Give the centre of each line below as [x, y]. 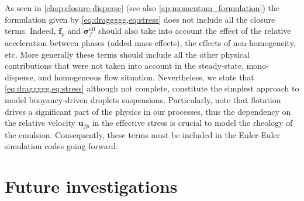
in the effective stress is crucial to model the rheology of [192, 123]
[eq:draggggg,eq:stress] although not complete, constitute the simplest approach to [152, 88]
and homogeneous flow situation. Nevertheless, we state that [146, 77]
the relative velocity [40, 123]
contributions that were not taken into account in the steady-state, [125, 66]
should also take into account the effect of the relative [195, 31]
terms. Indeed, [30, 31]
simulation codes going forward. [61, 146]
